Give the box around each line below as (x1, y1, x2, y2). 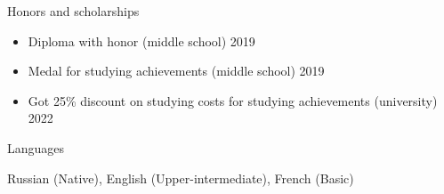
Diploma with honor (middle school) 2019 (28, 31, 255, 50)
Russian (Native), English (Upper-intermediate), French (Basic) (7, 168, 354, 187)
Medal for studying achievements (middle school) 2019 (28, 61, 325, 80)
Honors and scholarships (7, 2, 140, 20)
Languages (7, 138, 65, 157)
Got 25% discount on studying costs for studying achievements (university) (28, 91, 438, 109)
